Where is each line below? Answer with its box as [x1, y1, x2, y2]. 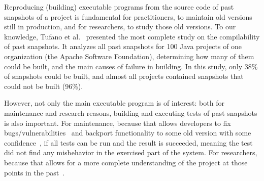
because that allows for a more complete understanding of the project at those [4, 157, 248, 167]
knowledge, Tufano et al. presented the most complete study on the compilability [4, 31, 260, 41]
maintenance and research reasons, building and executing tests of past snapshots [4, 107, 257, 118]
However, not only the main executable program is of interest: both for [4, 98, 224, 108]
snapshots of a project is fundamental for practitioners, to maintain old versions [4, 11, 252, 22]
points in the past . [4, 167, 65, 177]
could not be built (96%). [4, 80, 83, 91]
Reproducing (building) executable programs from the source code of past [4, 2, 234, 12]
